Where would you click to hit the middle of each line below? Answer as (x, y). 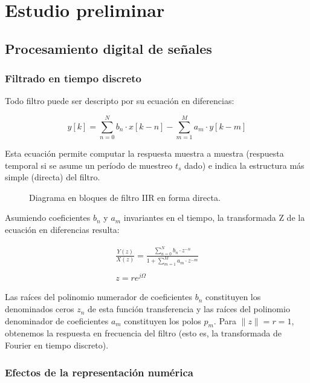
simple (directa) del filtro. (53, 177)
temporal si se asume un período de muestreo (89, 165)
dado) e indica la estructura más (244, 165)
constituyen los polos (163, 320)
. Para (225, 320)
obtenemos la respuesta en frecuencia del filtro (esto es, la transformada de (143, 333)
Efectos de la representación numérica (99, 372)
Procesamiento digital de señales (108, 48)
